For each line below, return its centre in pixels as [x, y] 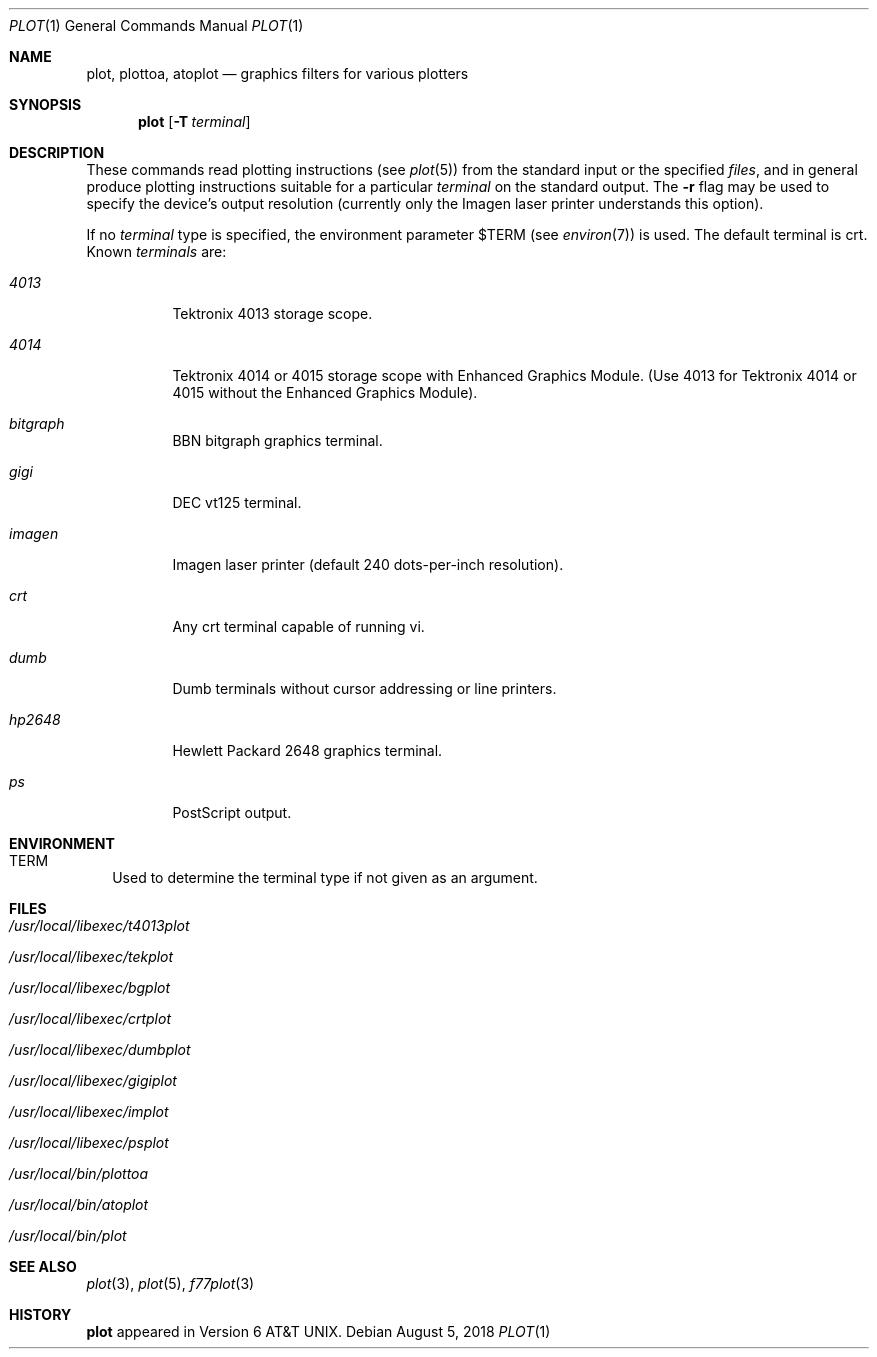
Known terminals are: [156, 251]
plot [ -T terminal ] [194, 121]
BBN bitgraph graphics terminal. [277, 440]
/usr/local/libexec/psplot [89, 1142]
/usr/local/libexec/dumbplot [100, 1049]
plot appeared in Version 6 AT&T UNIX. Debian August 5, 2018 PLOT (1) [318, 1331]
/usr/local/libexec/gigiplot [93, 1080]
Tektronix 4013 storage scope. [272, 313]
